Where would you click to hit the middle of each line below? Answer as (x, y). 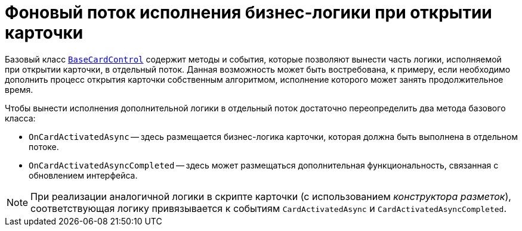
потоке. (44, 146)
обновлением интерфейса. (83, 175)
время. (19, 89)
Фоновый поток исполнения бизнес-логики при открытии (248, 13)
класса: (20, 118)
